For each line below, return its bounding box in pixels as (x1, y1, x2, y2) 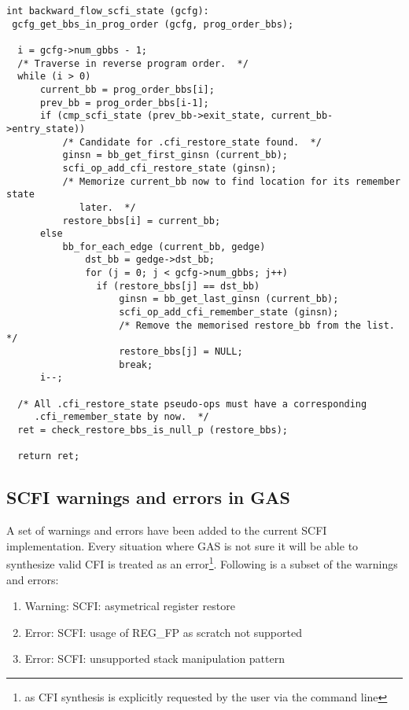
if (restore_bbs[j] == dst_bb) (96, 280, 260, 292)
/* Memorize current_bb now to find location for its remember (62, 175, 401, 187)
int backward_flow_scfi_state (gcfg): (6, 6, 209, 17)
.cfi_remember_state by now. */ (34, 411, 209, 423)
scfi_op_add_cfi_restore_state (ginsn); (62, 162, 277, 174)
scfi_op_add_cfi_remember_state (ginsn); (119, 307, 339, 318)
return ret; (17, 451, 80, 462)
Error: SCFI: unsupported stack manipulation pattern (24, 650, 285, 667)
